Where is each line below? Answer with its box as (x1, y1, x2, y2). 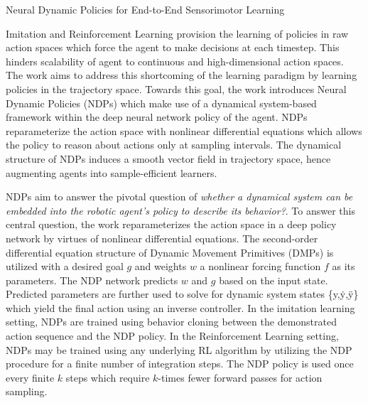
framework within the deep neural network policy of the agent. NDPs (6, 109, 308, 124)
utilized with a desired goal (6, 259, 124, 274)
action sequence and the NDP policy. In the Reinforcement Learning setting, (6, 328, 339, 343)
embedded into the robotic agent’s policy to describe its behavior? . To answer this (6, 203, 355, 217)
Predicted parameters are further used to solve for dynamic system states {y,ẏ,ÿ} (6, 286, 359, 301)
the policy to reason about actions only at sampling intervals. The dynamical (6, 137, 342, 152)
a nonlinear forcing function (200, 259, 321, 274)
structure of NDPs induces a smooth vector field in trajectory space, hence (6, 151, 331, 166)
